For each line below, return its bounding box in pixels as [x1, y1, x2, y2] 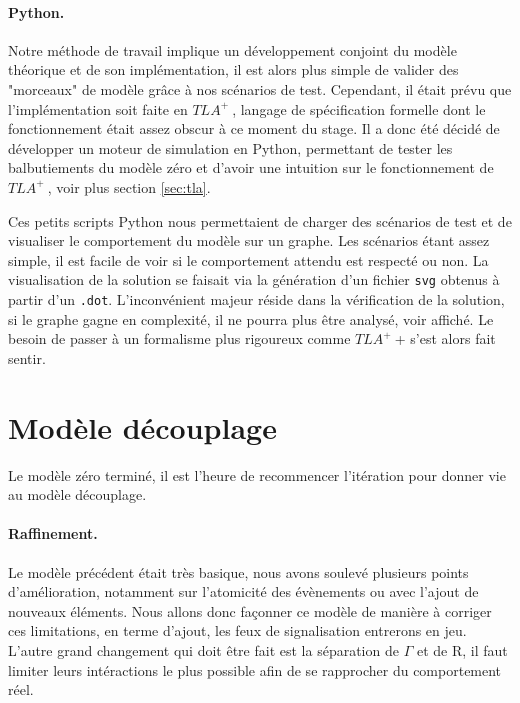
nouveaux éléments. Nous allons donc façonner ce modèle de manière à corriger [8, 600, 492, 621]
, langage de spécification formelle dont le [232, 98, 486, 119]
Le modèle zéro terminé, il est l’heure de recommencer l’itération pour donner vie [8, 464, 506, 485]
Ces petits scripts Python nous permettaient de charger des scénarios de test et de [8, 210, 512, 231]
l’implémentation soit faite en [8, 98, 188, 119]
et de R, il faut [416, 639, 508, 660]
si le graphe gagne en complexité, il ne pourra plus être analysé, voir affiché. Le [8, 308, 494, 329]
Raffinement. [8, 523, 98, 544]
